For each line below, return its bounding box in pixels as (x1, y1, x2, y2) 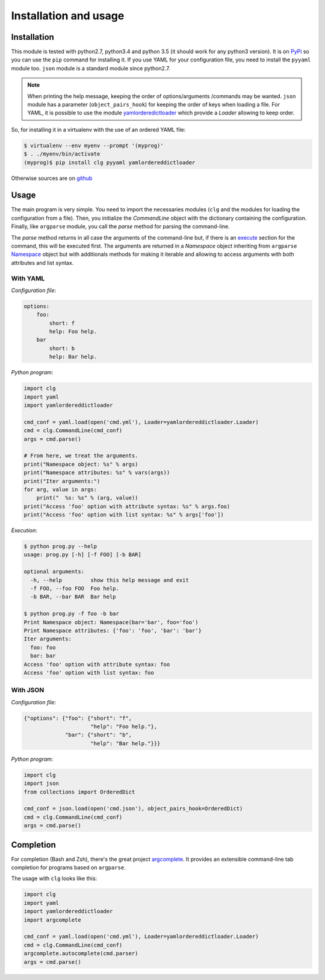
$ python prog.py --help (23, 543, 97, 550)
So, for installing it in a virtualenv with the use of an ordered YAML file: (11, 126, 186, 133)
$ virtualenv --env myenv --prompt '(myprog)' (23, 142, 164, 149)
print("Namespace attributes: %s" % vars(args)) (23, 470, 170, 476)
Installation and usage (11, 9, 125, 22)
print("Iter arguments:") (23, 477, 101, 485)
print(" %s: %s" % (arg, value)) (36, 494, 138, 501)
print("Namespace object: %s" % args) (23, 461, 138, 468)
